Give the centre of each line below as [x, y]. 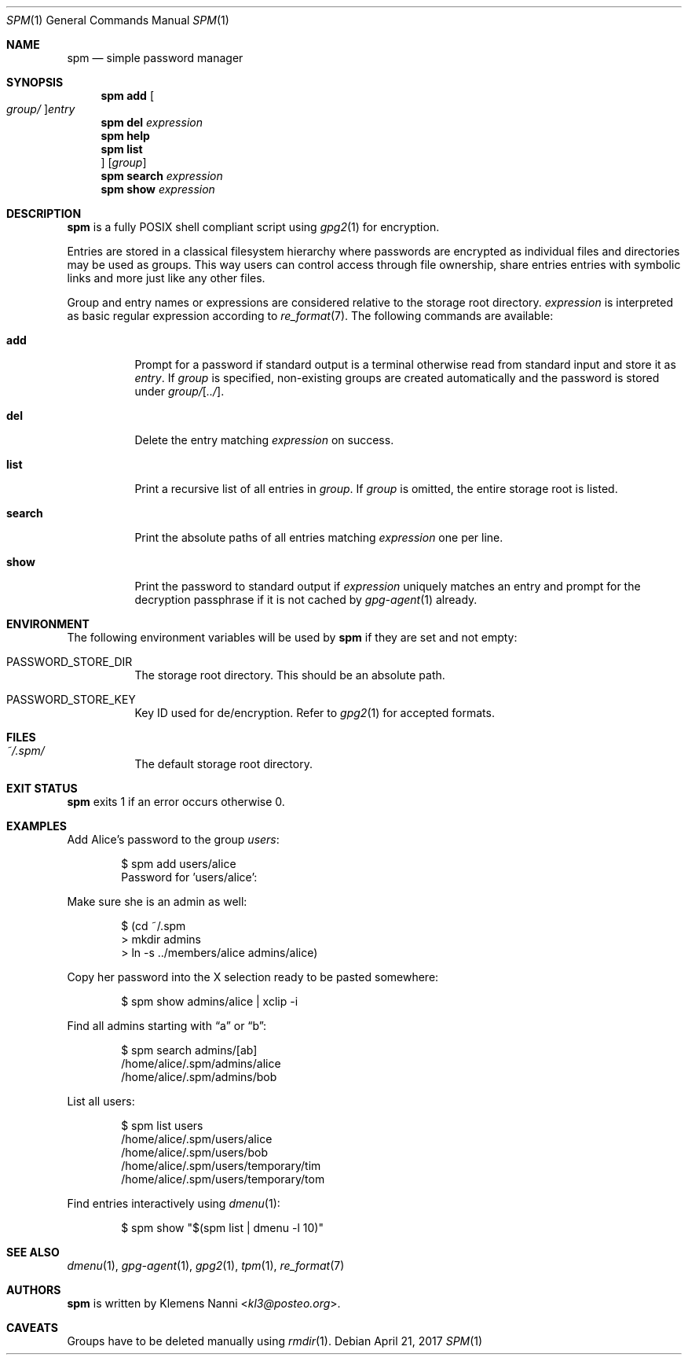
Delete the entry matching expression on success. [264, 440]
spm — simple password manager [155, 58]
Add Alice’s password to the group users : [173, 839]
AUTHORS [34, 1290]
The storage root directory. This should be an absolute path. [290, 675]
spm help [125, 136]
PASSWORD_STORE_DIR [70, 662]
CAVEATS [32, 1328]
